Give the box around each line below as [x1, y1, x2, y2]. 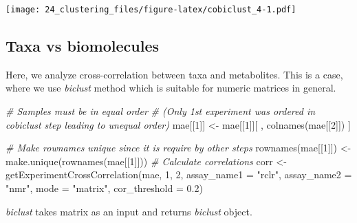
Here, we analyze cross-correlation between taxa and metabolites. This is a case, [6, 67, 343, 81]
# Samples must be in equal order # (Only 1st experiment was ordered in [6, 104, 316, 118]
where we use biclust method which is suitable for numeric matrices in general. [6, 81, 336, 95]
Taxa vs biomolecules [6, 35, 159, 56]
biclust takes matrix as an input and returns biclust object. [6, 204, 252, 218]
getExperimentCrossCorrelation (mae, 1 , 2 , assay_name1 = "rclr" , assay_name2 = [6, 167, 352, 182]
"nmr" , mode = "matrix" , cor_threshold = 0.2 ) [6, 181, 203, 195]
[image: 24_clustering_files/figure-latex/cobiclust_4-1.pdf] [6, 5, 296, 14]
